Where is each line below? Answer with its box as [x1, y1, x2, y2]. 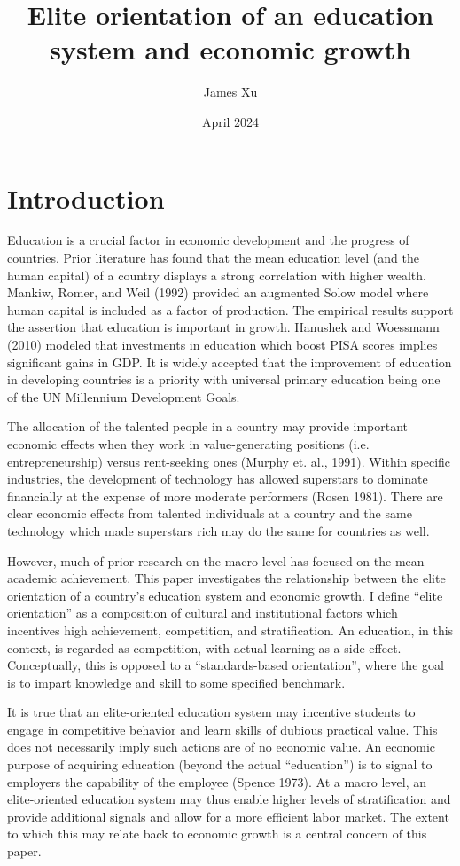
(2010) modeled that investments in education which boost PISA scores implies [7, 335, 438, 353]
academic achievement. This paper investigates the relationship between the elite [7, 569, 446, 587]
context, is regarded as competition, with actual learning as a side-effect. [7, 638, 402, 657]
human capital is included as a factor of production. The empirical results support [7, 300, 454, 319]
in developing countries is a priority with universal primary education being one [7, 370, 441, 389]
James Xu [203, 83, 258, 101]
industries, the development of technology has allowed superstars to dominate [7, 469, 428, 488]
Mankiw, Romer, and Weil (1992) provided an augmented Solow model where [7, 283, 429, 302]
